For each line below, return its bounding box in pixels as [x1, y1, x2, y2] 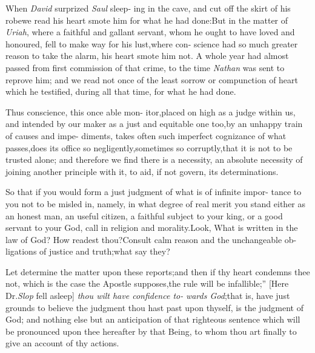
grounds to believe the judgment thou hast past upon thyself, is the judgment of [5, 301, 304, 314]
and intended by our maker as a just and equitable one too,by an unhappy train [5, 117, 303, 130]
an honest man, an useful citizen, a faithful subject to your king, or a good [5, 209, 283, 222]
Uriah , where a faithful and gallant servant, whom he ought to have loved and [5, 26, 295, 38]
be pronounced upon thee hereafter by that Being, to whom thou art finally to [5, 324, 297, 337]
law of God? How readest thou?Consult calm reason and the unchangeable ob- [5, 233, 297, 245]
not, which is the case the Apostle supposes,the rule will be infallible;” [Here [5, 277, 289, 290]
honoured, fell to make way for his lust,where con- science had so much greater [5, 37, 298, 50]
